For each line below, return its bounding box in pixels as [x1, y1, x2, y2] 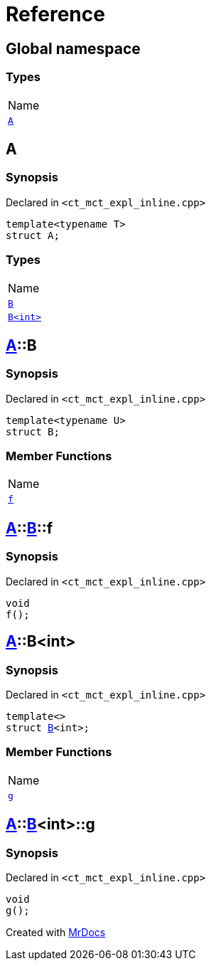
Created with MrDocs [6, 925, 106, 938]
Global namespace [6, 39, 141, 58]
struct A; [6, 229, 60, 241]
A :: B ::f [6, 519, 53, 537]
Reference [6, 2, 105, 26]
